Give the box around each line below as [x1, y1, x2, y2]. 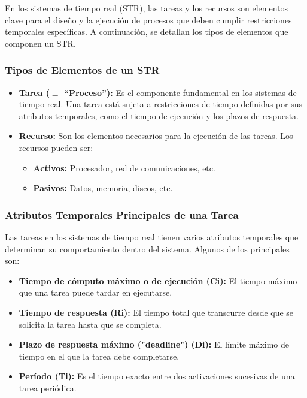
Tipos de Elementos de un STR [5, 62, 160, 77]
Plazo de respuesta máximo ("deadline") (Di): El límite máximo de [19, 338, 289, 351]
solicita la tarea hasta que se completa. [19, 318, 162, 330]
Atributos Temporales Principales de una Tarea [5, 207, 239, 222]
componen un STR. [5, 37, 76, 49]
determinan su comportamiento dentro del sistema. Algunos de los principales [5, 242, 290, 255]
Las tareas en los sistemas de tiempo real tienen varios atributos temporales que [5, 230, 299, 243]
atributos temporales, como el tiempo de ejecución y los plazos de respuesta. [19, 109, 299, 122]
